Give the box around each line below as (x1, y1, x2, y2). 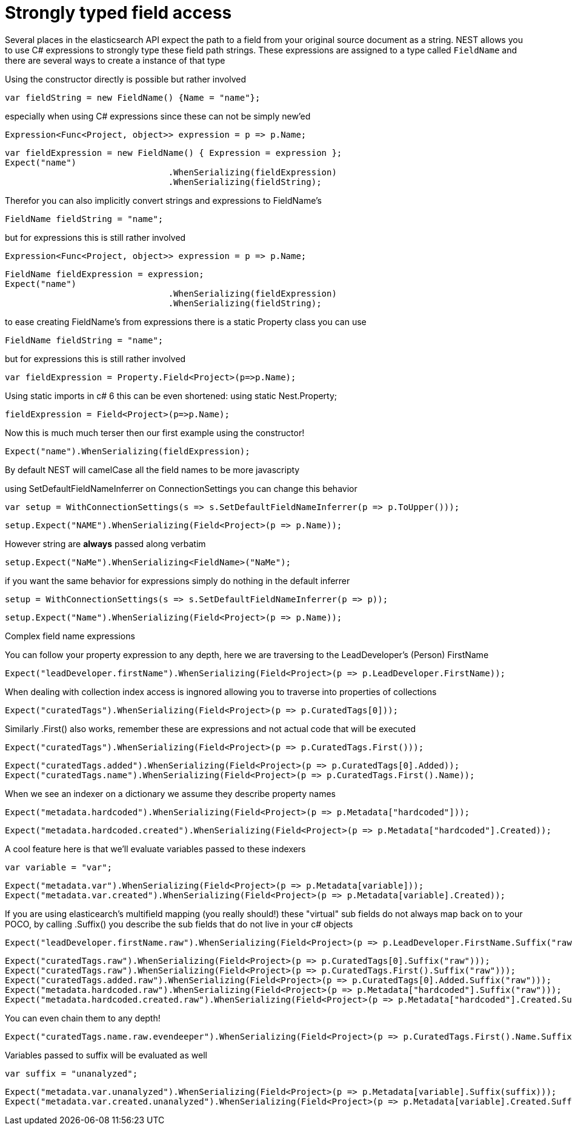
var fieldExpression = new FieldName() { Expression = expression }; (5, 147, 342, 158)
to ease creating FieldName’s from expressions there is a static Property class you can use (5, 316, 367, 327)
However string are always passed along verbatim (5, 538, 206, 549)
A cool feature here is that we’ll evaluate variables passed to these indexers (5, 843, 306, 854)
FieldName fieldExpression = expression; (5, 269, 204, 279)
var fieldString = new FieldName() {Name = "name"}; (5, 92, 261, 103)
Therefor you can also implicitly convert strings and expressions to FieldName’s (5, 195, 322, 206)
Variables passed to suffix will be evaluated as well (5, 1049, 207, 1060)
